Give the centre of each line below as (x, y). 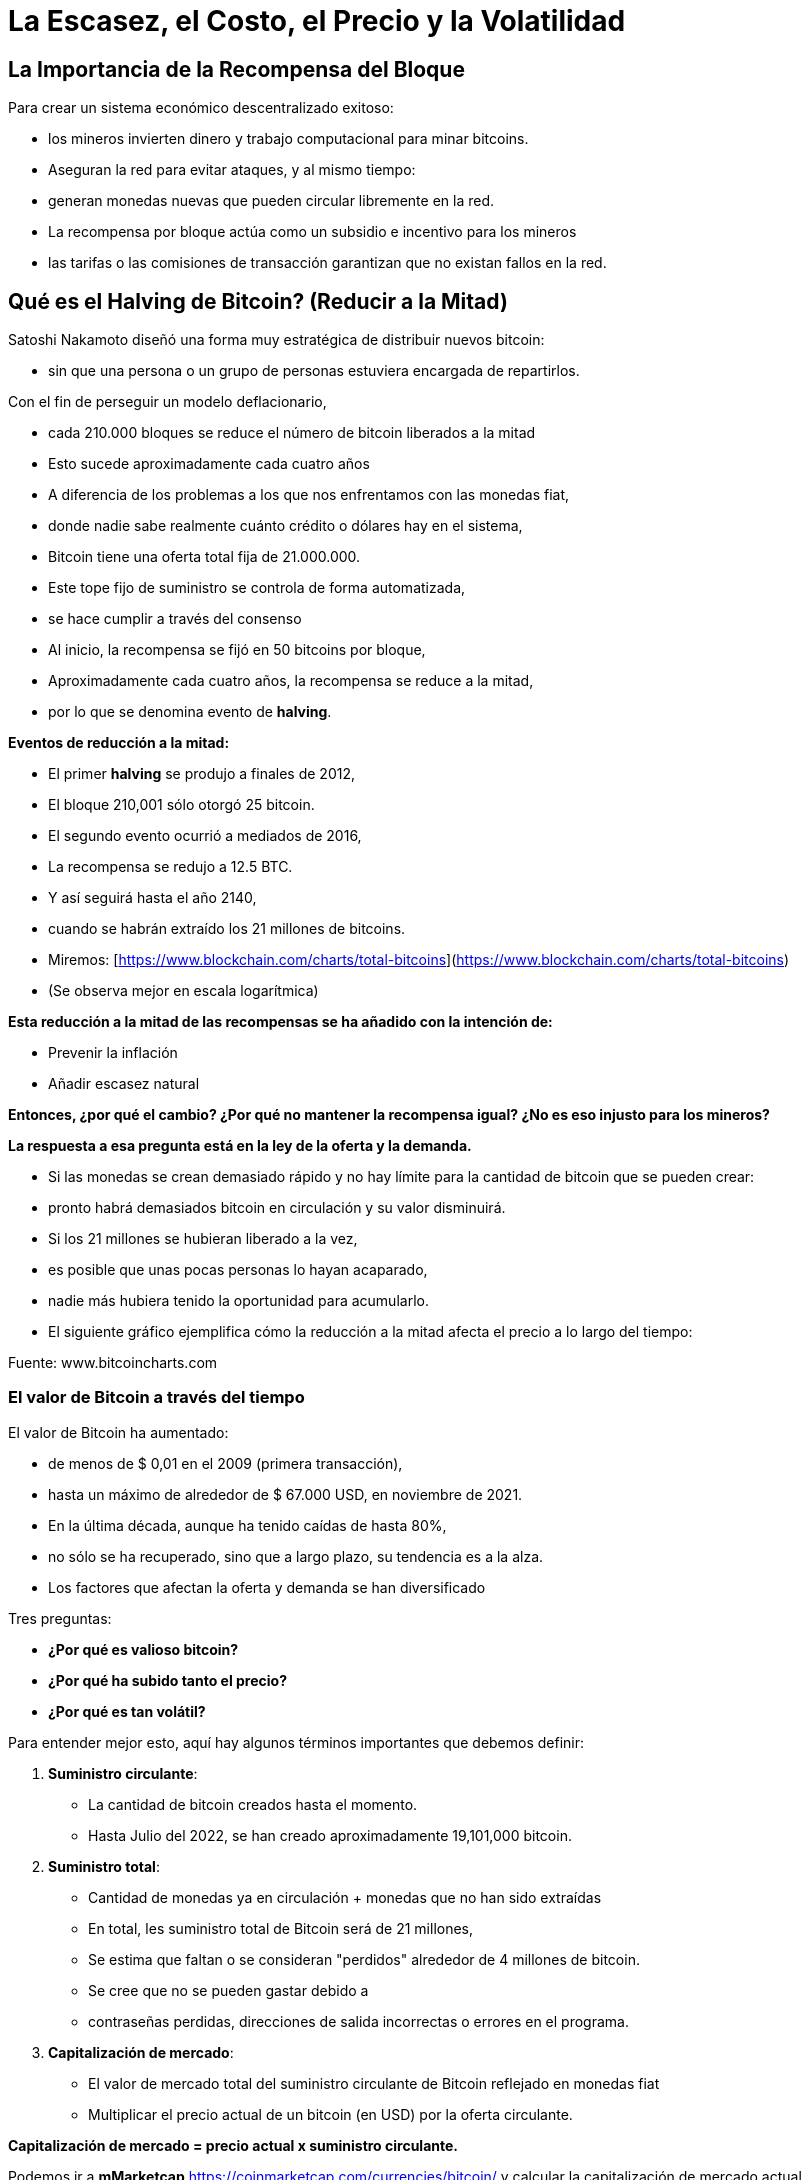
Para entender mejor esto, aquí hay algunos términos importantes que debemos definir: (296, 1742)
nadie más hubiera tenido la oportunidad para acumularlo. (238, 1301)
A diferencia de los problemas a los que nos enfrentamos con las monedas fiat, (309, 495)
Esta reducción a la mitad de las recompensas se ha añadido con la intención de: (280, 1022)
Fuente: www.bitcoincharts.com (113, 1363)
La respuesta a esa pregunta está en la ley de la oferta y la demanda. (240, 1146)
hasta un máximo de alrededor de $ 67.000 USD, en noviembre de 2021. (285, 1494)
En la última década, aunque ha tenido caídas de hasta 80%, (247, 1525)
